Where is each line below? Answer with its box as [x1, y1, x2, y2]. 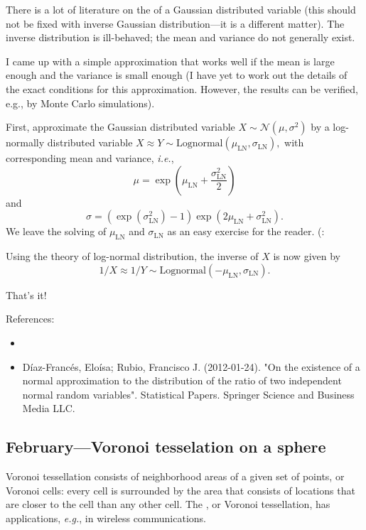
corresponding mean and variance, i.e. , [6, 151, 174, 166]
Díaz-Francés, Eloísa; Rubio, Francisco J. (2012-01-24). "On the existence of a [22, 359, 360, 374]
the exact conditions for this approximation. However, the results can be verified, [6, 81, 358, 96]
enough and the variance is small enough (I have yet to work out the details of [6, 67, 348, 82]
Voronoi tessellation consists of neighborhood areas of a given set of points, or [6, 469, 345, 484]
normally [6, 135, 45, 150]
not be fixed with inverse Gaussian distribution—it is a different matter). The [6, 16, 345, 31]
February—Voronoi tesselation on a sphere [6, 436, 326, 458]
